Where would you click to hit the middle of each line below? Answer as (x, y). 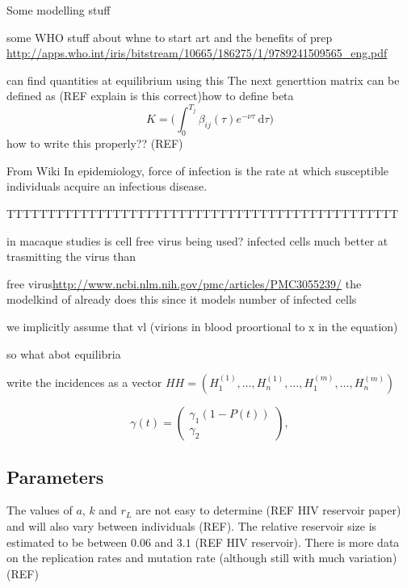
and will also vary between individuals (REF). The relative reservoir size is (192, 526)
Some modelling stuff (59, 10)
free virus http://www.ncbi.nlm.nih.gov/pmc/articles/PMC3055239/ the (184, 283)
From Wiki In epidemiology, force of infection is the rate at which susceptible (198, 170)
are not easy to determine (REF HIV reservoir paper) (269, 510)
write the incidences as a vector (84, 382)
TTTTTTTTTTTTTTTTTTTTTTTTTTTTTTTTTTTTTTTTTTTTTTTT (203, 214)
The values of (40, 510)
